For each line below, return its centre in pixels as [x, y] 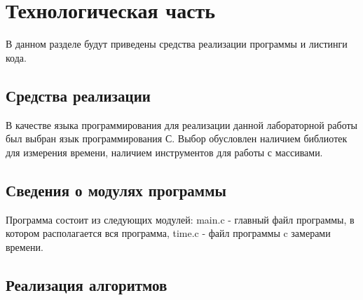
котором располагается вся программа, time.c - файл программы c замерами [168, 233]
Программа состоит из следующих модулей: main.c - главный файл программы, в [180, 219]
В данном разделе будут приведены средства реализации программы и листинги [177, 44]
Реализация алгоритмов [87, 284]
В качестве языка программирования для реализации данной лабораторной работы [182, 124]
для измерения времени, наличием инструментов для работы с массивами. [164, 152]
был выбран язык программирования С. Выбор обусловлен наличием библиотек [177, 138]
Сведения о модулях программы [116, 190]
